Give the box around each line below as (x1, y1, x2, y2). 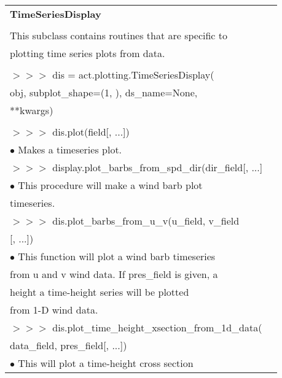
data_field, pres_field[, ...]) (10, 338, 127, 352)
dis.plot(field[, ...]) (52, 125, 130, 139)
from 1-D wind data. (10, 303, 98, 317)
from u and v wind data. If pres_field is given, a (10, 267, 218, 281)
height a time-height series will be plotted (10, 285, 189, 299)
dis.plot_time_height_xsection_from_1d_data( (52, 320, 262, 334)
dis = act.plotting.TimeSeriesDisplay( (52, 67, 214, 82)
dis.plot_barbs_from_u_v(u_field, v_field (52, 214, 240, 228)
